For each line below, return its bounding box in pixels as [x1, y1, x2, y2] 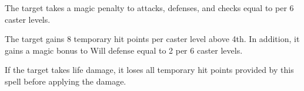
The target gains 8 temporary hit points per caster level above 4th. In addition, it [5, 33, 300, 45]
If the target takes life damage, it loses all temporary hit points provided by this [5, 64, 294, 76]
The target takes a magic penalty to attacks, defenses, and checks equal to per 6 [5, 2, 294, 13]
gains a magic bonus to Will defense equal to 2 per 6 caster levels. [5, 44, 243, 56]
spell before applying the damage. [5, 75, 126, 87]
